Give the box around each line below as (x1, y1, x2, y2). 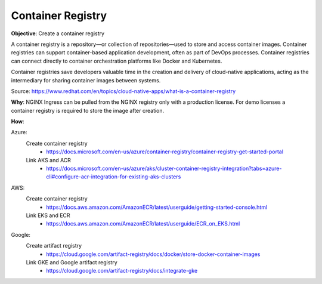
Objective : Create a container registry (11, 30, 104, 37)
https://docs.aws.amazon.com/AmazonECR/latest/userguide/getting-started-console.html (46, 203, 268, 211)
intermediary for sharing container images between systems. (11, 76, 161, 84)
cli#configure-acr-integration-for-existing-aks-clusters (46, 173, 181, 180)
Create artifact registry (26, 242, 82, 249)
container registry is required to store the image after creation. (11, 107, 165, 114)
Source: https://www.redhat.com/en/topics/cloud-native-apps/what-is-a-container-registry (11, 87, 236, 95)
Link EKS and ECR (26, 212, 71, 219)
